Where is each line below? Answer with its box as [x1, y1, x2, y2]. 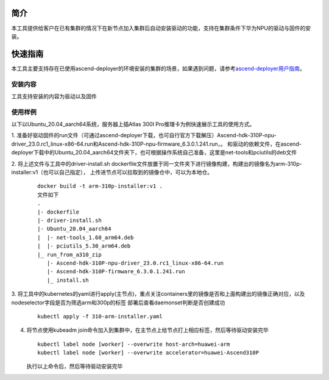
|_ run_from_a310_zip [37, 251, 102, 258]
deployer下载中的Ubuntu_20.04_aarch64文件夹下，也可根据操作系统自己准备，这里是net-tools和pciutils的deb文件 [11, 149, 297, 156]
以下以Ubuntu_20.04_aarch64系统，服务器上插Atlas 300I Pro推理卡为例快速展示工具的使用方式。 [11, 121, 255, 128]
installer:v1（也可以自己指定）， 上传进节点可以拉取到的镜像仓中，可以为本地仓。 [11, 168, 213, 176]
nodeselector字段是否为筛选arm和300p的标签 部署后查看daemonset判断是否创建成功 [11, 299, 225, 306]
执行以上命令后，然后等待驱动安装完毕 [26, 363, 123, 370]
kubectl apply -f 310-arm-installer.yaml [37, 313, 163, 320]
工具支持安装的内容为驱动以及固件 [11, 92, 97, 100]
